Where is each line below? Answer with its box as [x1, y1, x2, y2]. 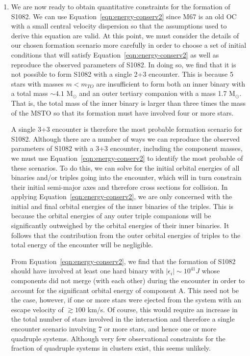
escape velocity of [11, 304, 64, 314]
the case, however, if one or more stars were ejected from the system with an [11, 295, 241, 305]
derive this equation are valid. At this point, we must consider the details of [11, 30, 239, 40]
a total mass [11, 88, 48, 98]
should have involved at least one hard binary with [11, 266, 164, 276]
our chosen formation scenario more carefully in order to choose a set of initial [11, 40, 247, 50]
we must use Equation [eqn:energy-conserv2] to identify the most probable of [11, 152, 243, 163]
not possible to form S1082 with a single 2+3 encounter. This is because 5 [11, 69, 233, 79]
